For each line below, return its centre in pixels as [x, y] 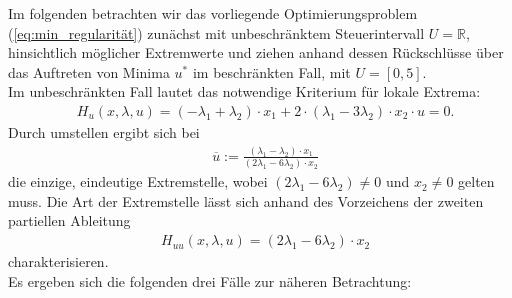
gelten [476, 181]
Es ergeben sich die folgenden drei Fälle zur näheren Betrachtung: [210, 280]
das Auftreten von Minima [89, 71]
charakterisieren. [58, 261]
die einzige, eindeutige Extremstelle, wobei [138, 181]
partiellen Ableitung [69, 220]
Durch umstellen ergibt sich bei [104, 132]
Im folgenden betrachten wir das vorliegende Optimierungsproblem [213, 13]
